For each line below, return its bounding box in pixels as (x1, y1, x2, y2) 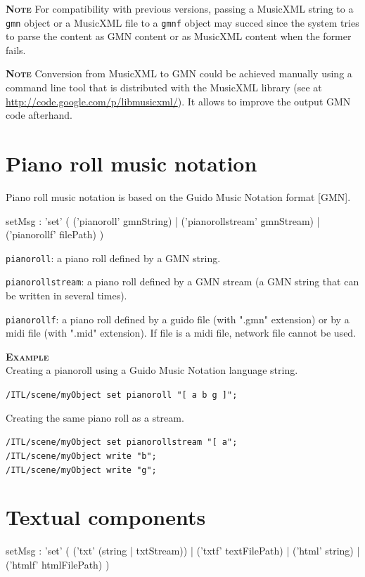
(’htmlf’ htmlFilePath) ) (6, 557, 110, 571)
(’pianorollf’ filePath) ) (6, 227, 104, 242)
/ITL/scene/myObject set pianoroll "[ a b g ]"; (6, 390, 238, 401)
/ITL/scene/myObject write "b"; (6, 450, 157, 461)
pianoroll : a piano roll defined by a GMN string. (6, 250, 221, 265)
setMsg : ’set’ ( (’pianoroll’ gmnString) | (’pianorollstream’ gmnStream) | (6, 213, 320, 228)
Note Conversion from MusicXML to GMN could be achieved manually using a (6, 66, 352, 81)
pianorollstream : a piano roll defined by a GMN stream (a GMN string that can (6, 274, 359, 289)
